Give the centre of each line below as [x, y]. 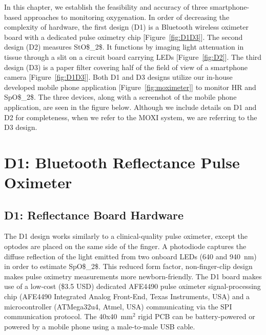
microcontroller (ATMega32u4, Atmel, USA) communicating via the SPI [118, 306]
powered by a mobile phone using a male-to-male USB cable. [100, 326]
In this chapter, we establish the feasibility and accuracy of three [106, 7]
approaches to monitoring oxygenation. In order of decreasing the [127, 17]
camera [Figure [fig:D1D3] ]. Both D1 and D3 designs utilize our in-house [118, 77]
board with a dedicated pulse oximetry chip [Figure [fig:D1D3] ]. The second [124, 37]
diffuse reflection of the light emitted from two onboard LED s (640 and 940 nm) [130, 256]
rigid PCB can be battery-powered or [197, 316]
